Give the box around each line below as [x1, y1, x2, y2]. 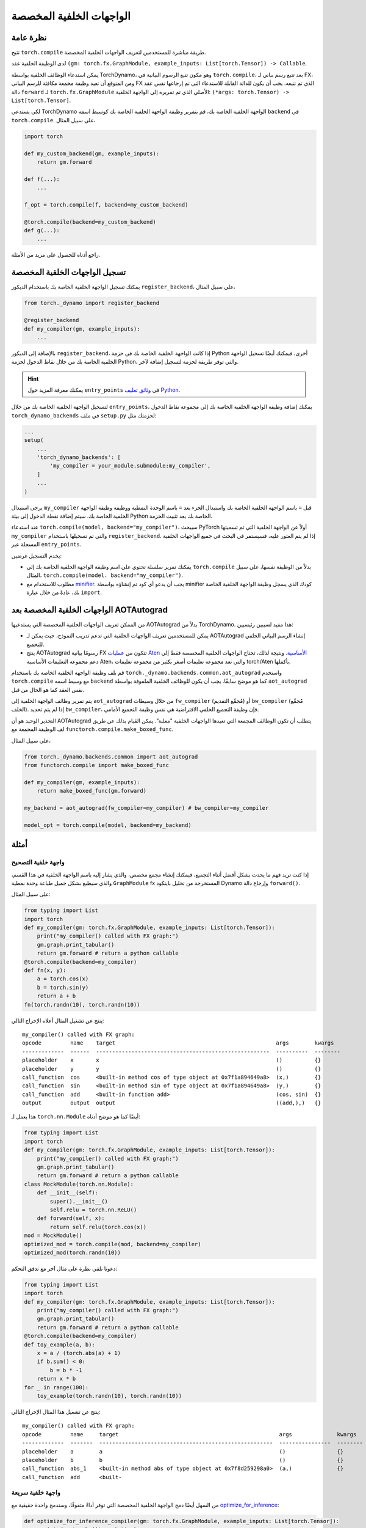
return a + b [37, 993, 76, 999]
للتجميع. [26, 641, 45, 648]
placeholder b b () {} [22, 1456, 344, 1463]
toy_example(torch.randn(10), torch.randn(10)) [37, 1392, 182, 1399]
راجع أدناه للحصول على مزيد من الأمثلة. [11, 251, 101, 259]
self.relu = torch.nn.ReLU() [49, 1206, 137, 1213]
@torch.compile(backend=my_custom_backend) [24, 218, 157, 226]
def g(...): [24, 227, 60, 234]
